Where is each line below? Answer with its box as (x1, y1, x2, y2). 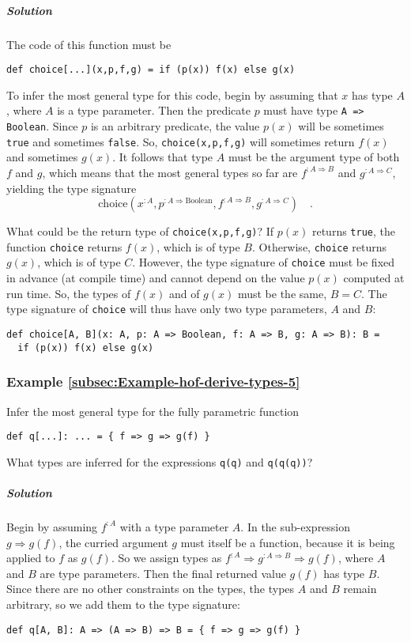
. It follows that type (112, 149, 213, 165)
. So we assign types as (111, 549, 222, 566)
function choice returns (6, 238, 123, 255)
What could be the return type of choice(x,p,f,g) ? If (6, 223, 274, 240)
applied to (6, 549, 55, 566)
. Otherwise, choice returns (251, 238, 386, 255)
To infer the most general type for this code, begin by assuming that (6, 86, 338, 103)
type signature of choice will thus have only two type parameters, (6, 300, 327, 317)
